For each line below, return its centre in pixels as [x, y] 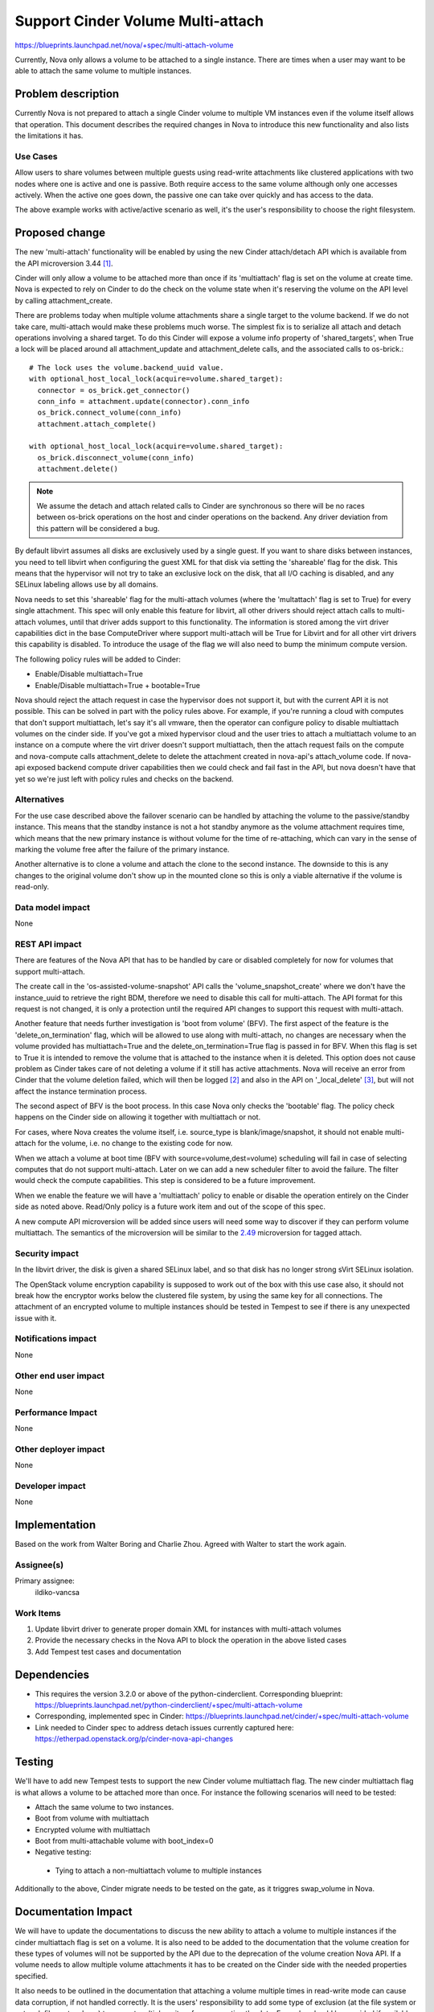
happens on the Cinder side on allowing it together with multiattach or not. [138, 1117]
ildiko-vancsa [57, 1592]
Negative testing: [63, 1852]
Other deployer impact [60, 1449]
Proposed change [60, 233]
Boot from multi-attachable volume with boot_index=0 [124, 1841]
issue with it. [36, 1318]
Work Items [38, 1613]
